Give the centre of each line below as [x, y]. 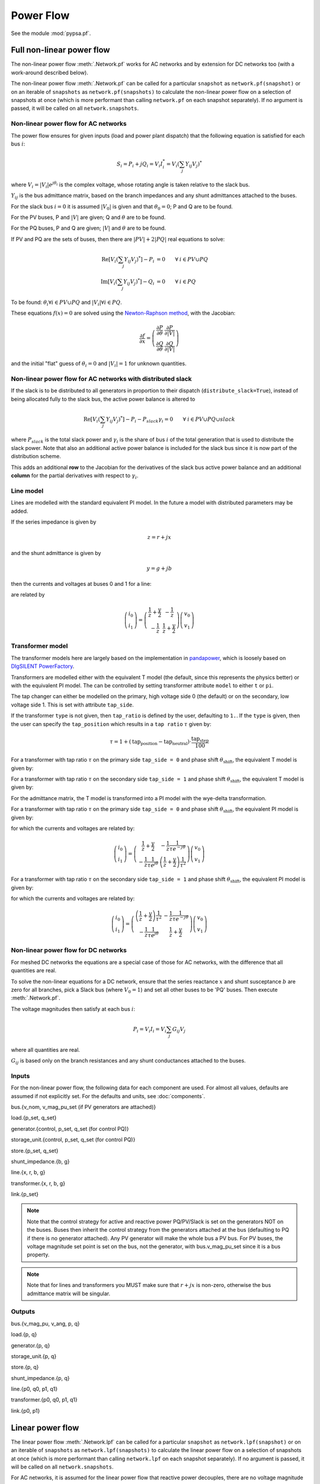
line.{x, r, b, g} [28, 1172]
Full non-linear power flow [60, 50]
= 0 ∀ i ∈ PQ [176, 281]
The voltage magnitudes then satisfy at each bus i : [73, 1009]
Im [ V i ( [109, 282]
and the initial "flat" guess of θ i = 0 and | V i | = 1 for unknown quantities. [99, 364]
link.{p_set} [25, 1194]
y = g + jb [159, 568]
